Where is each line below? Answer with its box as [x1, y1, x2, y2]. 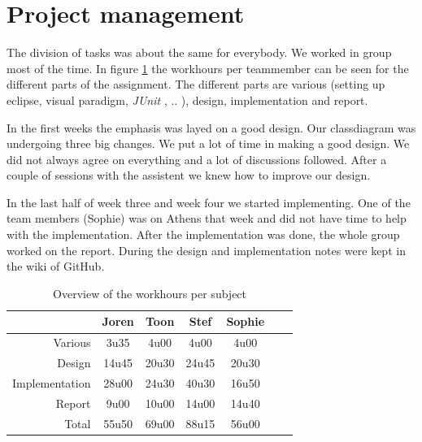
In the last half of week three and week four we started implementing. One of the [7, 193, 411, 210]
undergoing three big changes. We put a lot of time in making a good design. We [7, 135, 410, 152]
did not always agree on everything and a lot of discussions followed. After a [7, 150, 387, 167]
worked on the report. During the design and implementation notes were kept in [7, 241, 406, 258]
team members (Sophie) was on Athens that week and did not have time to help [7, 210, 407, 227]
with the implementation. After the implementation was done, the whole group [7, 226, 400, 243]
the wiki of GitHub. [7, 258, 105, 275]
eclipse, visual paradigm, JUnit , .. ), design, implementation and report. [7, 91, 368, 108]
